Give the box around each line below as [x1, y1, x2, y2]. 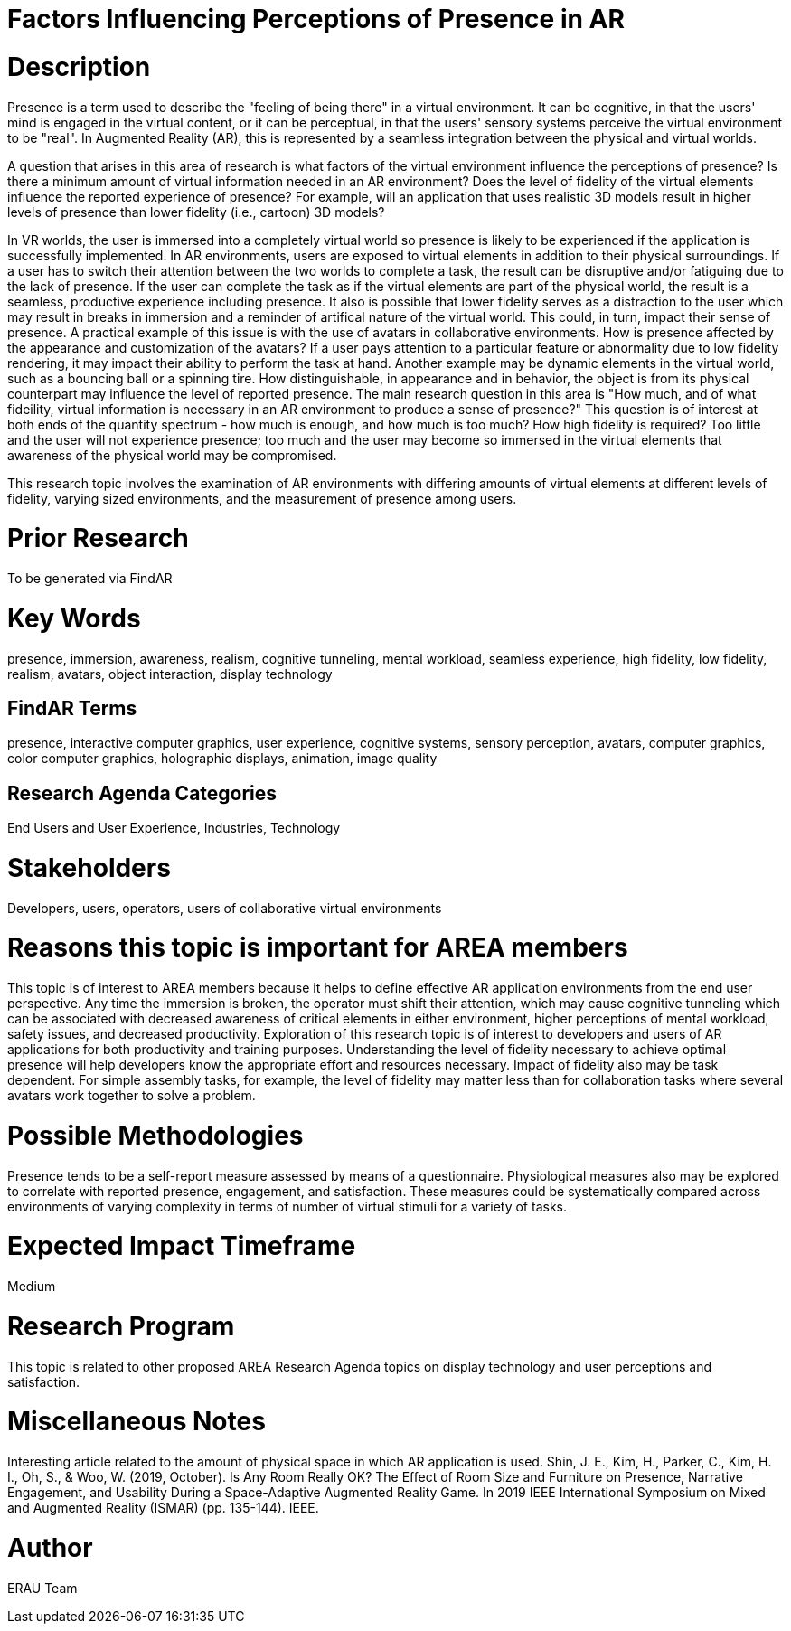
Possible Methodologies [7, 1119, 304, 1151]
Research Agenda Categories [7, 781, 278, 805]
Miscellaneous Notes [7, 1406, 266, 1438]
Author [7, 1532, 93, 1563]
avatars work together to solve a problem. [7, 1088, 256, 1104]
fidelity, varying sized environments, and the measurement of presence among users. [7, 490, 517, 506]
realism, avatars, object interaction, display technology [7, 665, 333, 682]
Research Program [7, 1310, 235, 1342]
